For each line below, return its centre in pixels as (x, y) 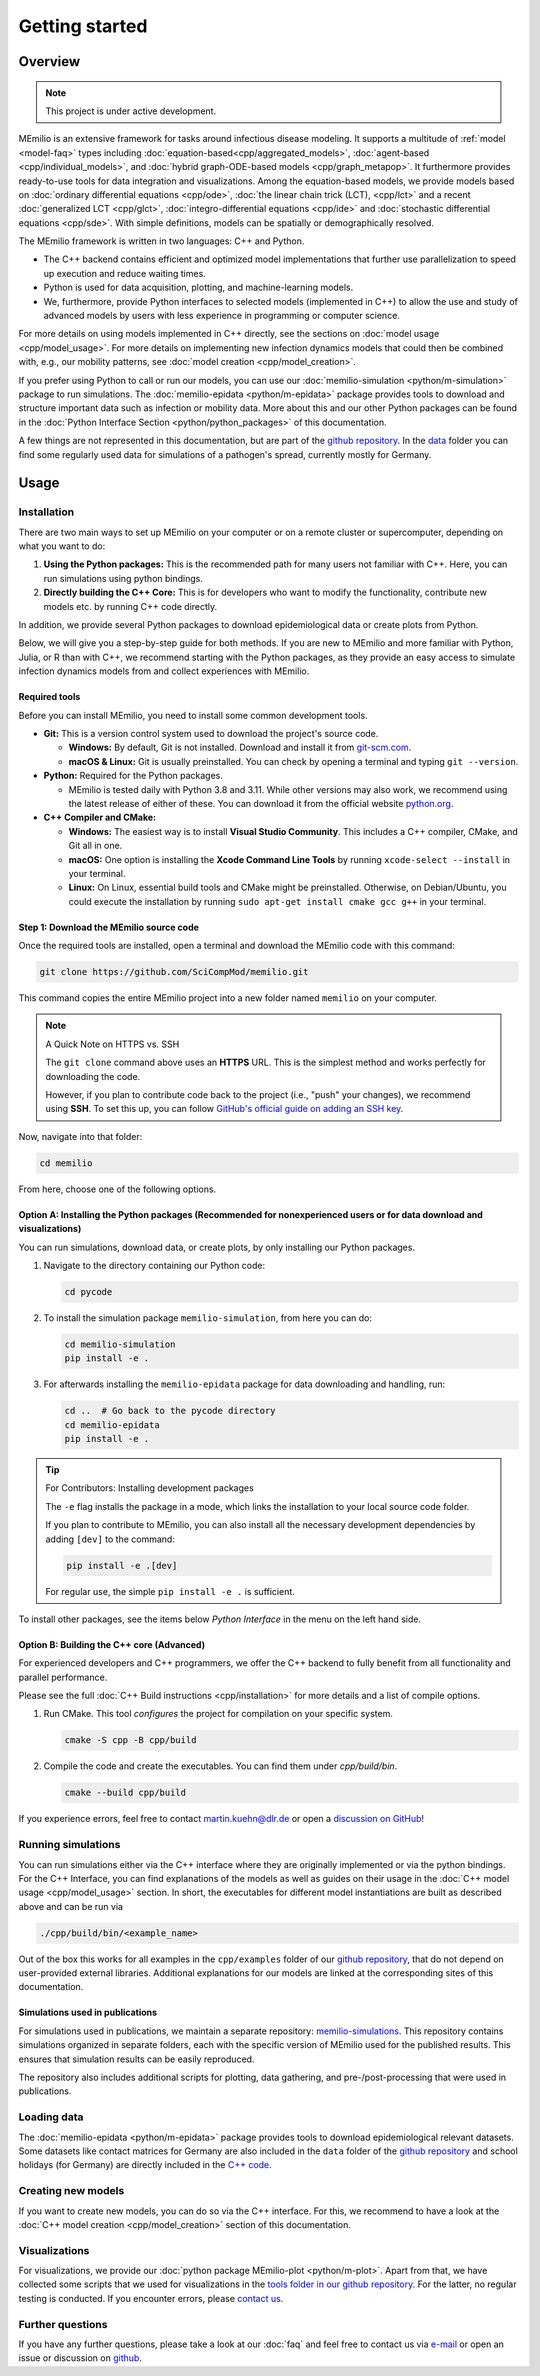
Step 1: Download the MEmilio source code (109, 927)
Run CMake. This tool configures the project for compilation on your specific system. (218, 1714)
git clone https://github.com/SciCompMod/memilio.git (174, 972)
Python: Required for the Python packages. (133, 776)
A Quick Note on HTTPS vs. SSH (112, 1044)
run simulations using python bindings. (123, 578)
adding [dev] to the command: (110, 1539)
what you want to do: (62, 546)
